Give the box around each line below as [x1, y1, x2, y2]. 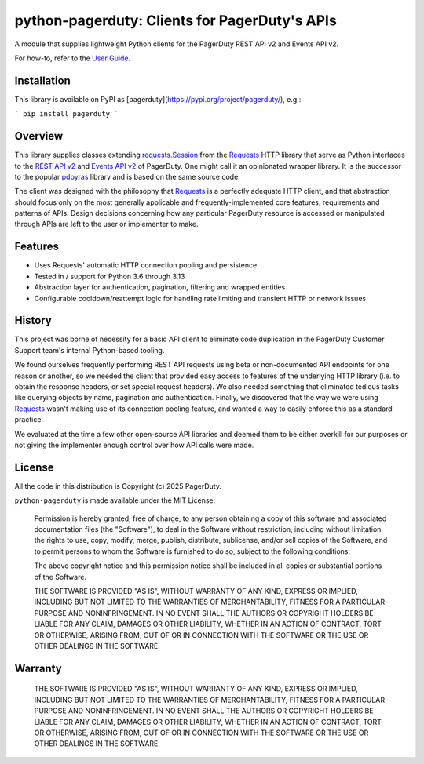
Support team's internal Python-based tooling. [14, 345, 165, 355]
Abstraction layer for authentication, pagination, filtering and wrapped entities [34, 282, 286, 292]
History [14, 314, 53, 327]
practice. [14, 415, 43, 424]
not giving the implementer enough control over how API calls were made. [14, 440, 254, 449]
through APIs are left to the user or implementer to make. [14, 220, 199, 229]
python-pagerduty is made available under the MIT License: [14, 496, 216, 505]
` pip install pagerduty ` [14, 110, 119, 118]
